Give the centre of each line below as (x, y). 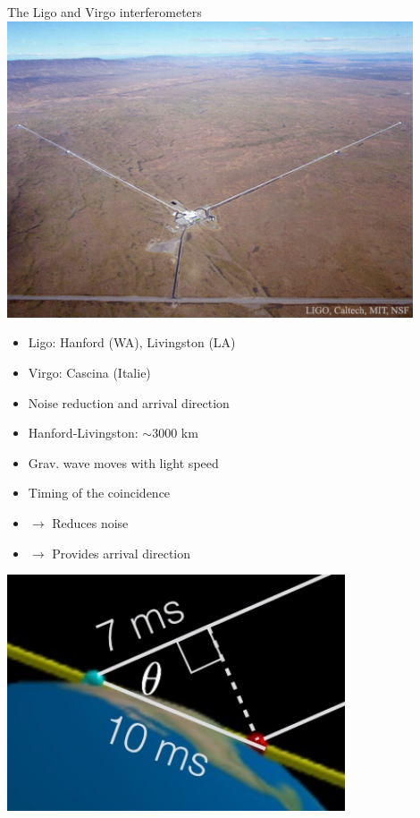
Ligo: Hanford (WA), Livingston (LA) (132, 342)
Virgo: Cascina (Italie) (89, 372)
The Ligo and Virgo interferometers (105, 12)
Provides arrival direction (122, 553)
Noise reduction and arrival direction (129, 402)
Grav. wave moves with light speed (123, 462)
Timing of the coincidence (99, 493)
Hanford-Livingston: (83, 433)
